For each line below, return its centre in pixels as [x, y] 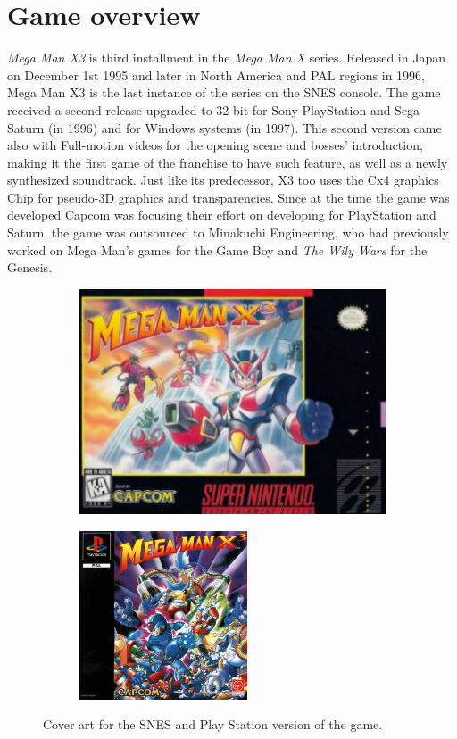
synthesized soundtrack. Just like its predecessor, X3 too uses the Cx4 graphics [223, 180]
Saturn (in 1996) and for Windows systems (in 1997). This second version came [224, 127]
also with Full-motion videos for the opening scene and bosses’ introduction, [215, 145]
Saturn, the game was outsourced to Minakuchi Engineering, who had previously [228, 232]
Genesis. [30, 267]
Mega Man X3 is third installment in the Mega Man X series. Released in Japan [226, 58]
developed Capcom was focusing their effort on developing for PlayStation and [222, 215]
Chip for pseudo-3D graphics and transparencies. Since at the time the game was [228, 197]
